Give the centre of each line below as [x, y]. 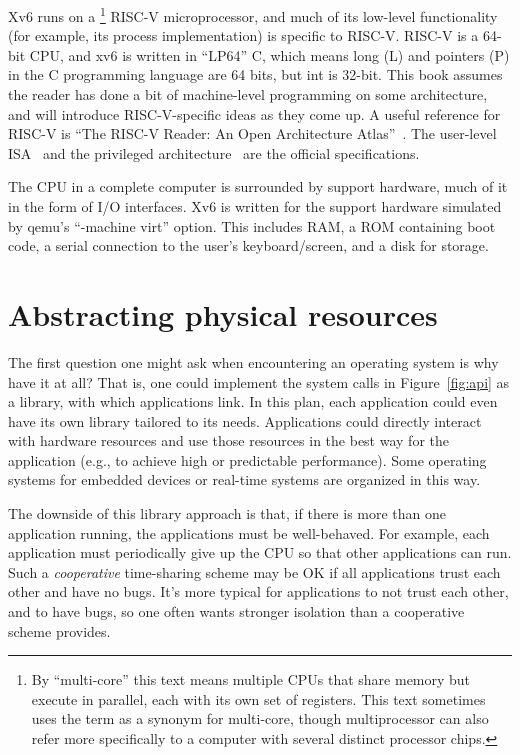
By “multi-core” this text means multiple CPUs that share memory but [251, 679]
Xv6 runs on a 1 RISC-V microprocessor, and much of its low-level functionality [253, 14]
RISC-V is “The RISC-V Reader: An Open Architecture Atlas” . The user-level [252, 133]
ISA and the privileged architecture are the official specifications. [214, 152]
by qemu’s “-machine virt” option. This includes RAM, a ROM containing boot [252, 225]
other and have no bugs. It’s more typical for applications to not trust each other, [258, 591]
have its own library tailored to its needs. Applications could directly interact [245, 420]
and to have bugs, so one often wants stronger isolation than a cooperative [236, 611]
